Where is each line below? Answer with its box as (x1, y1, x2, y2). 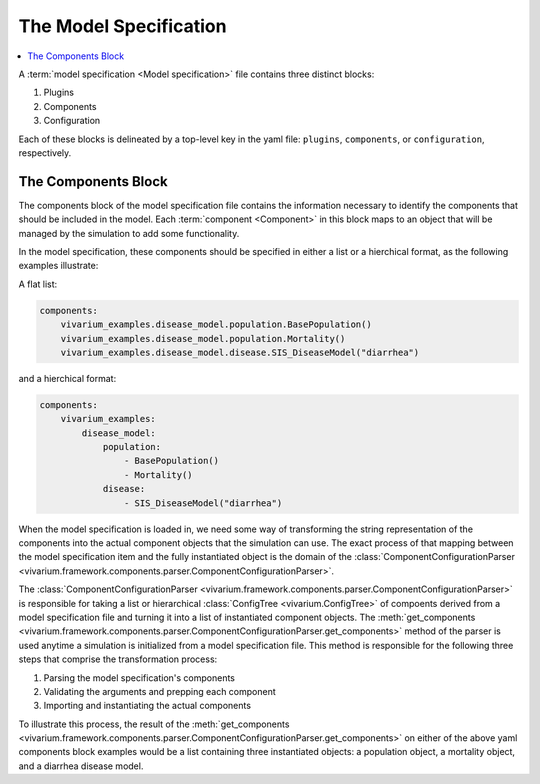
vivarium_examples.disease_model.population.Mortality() (60, 333, 346, 344)
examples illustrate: (18, 260, 99, 272)
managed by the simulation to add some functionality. (18, 227, 240, 239)
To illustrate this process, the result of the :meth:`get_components (18, 718, 290, 730)
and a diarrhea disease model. (18, 760, 144, 772)
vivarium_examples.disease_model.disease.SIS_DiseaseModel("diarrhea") (60, 346, 420, 358)
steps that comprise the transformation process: (18, 653, 218, 665)
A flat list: (18, 278, 58, 290)
